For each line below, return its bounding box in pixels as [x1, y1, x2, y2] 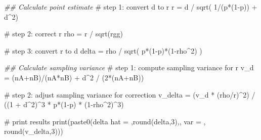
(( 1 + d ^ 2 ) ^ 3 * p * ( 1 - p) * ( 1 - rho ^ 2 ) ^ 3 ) [4, 99, 124, 110]
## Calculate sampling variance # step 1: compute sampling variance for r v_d [4, 62, 254, 73]
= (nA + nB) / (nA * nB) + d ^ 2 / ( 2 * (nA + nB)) [4, 72, 144, 82]
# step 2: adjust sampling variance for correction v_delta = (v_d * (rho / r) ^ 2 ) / [4, 89, 255, 100]
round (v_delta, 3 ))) [4, 126, 63, 136]
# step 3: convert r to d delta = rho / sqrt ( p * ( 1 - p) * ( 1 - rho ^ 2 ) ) [4, 45, 202, 56]
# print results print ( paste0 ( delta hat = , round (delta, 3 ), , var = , [4, 116, 206, 126]
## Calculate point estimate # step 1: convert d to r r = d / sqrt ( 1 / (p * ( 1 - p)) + [4, 2, 257, 12]
